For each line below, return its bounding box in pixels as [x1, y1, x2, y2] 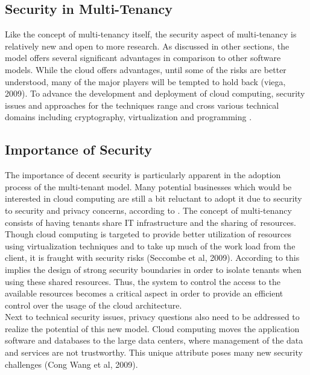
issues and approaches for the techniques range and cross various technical [5, 98, 279, 111]
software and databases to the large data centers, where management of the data [5, 334, 303, 347]
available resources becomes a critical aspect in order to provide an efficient [5, 287, 283, 300]
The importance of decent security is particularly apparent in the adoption [5, 168, 281, 181]
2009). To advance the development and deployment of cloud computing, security [5, 87, 305, 100]
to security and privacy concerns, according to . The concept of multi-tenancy [5, 204, 292, 216]
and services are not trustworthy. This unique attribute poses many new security [5, 346, 303, 359]
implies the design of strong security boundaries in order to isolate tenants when [5, 263, 302, 275]
